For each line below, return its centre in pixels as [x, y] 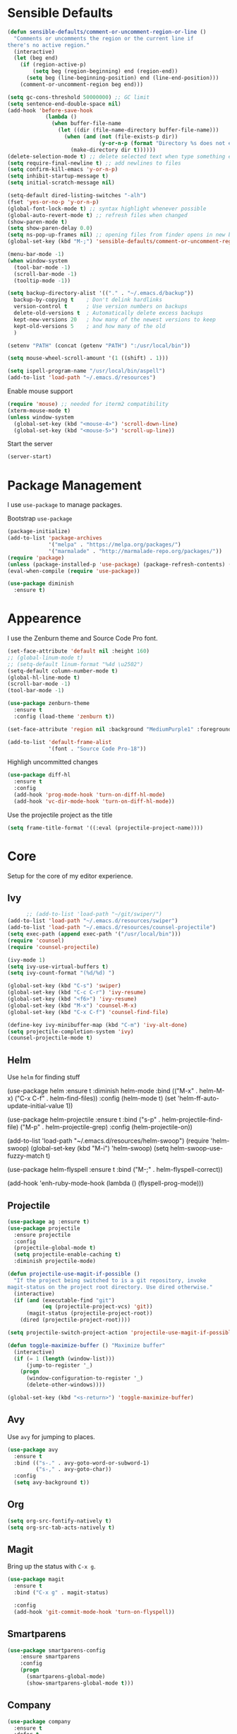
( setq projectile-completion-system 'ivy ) [71, 1031]
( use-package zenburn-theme [49, 704]
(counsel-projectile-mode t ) [50, 1038]
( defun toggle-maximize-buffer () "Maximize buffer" [86, 1345]
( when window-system [38, 261]
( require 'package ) [36, 558]
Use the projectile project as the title [60, 815]
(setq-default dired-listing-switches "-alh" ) [77, 196]
